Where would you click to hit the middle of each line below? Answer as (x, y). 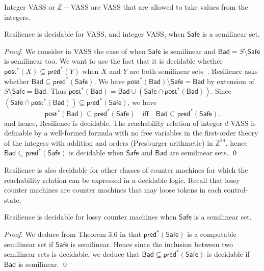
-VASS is (242, 123)
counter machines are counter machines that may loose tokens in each (113, 190)
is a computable (212, 234)
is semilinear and (190, 51)
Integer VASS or (30, 7)
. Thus (56, 91)
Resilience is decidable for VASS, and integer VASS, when (95, 34)
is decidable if (228, 254)
